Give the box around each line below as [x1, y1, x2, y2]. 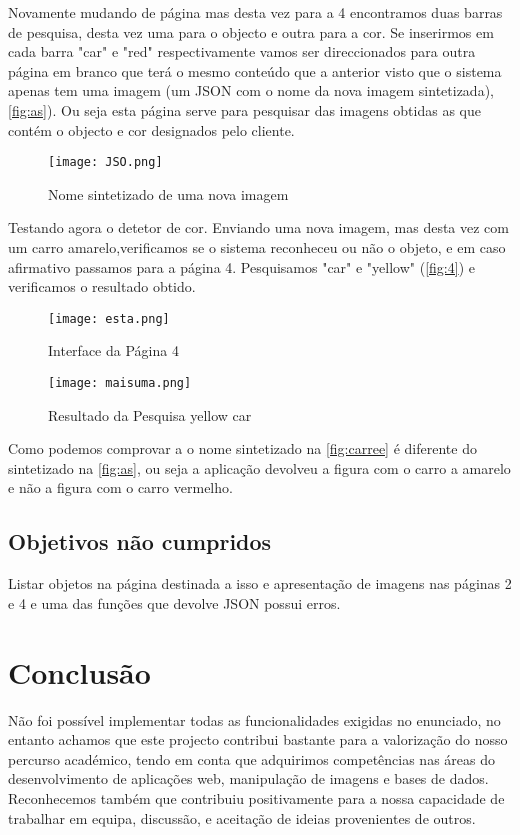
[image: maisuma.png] [48, 376, 192, 391]
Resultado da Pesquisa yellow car [48, 404, 252, 425]
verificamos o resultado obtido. [8, 276, 196, 297]
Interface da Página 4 [48, 340, 179, 361]
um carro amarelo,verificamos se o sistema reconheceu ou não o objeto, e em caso [8, 237, 506, 257]
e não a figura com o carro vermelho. [8, 477, 233, 498]
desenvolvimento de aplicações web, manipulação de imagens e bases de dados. [8, 768, 489, 789]
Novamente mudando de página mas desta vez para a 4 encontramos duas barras [8, 2, 503, 22]
